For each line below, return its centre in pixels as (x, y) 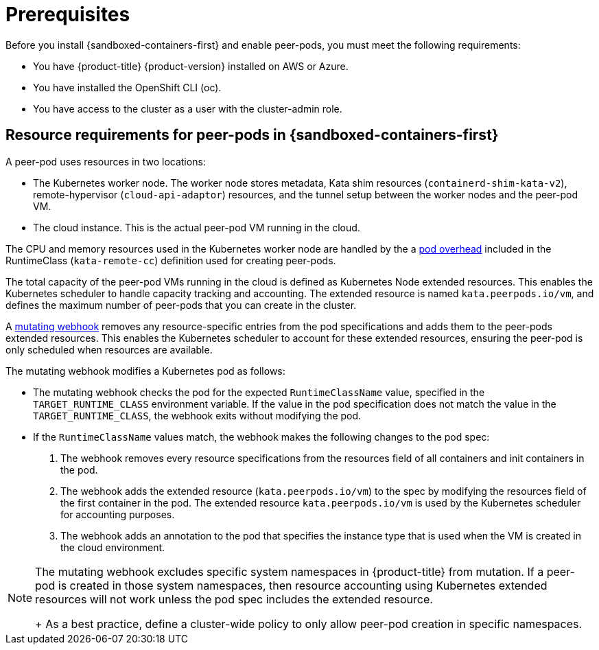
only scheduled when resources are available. (109, 349)
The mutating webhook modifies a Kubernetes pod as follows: (145, 371)
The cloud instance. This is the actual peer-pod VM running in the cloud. (197, 227)
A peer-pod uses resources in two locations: (106, 161)
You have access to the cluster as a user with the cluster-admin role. (188, 108)
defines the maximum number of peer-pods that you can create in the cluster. (181, 305)
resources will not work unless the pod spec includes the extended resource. (234, 599)
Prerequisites (68, 14)
